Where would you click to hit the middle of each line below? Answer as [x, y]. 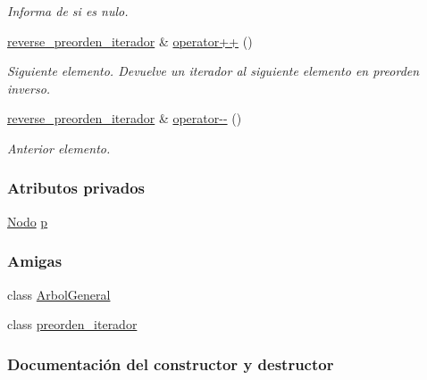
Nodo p [28, 221]
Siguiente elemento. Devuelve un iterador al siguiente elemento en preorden [213, 71]
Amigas [35, 261]
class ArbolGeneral [59, 294]
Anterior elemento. [59, 148]
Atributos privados [76, 188]
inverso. [29, 88]
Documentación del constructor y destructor [171, 363]
